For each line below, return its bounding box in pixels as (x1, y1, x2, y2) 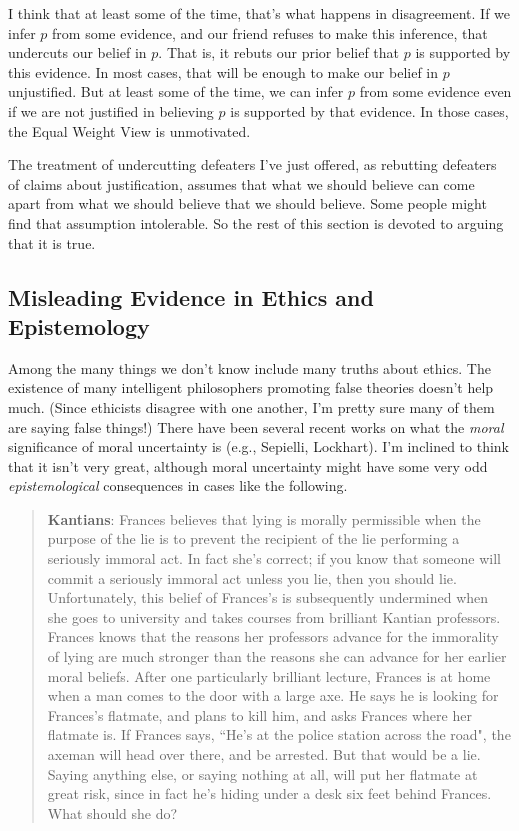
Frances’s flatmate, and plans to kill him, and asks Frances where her (47, 704, 472, 725)
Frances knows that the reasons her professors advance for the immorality (47, 626, 499, 647)
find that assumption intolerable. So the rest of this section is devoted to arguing (8, 212, 504, 233)
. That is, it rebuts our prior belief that (158, 42, 400, 63)
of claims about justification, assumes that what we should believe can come (8, 173, 475, 194)
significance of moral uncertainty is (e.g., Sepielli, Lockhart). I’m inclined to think (8, 436, 510, 457)
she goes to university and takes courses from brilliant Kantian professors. (47, 606, 501, 627)
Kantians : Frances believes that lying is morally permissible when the (47, 508, 481, 529)
